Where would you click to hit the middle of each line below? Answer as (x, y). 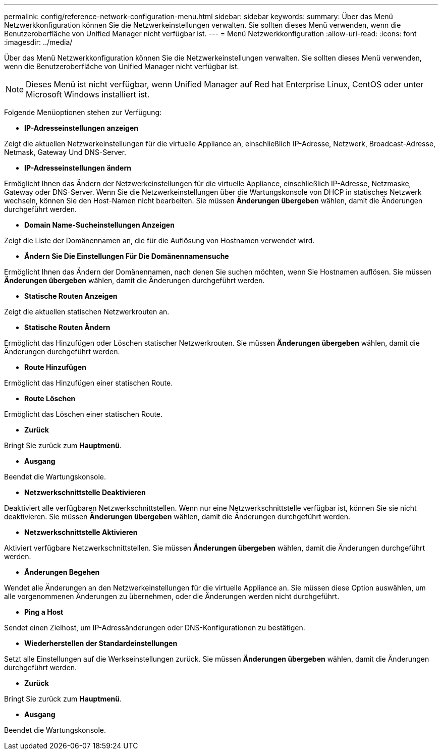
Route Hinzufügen (55, 367)
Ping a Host (44, 612)
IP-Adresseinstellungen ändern (78, 168)
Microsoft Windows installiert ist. (88, 94)
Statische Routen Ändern (67, 327)
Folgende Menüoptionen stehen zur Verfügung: (83, 112)
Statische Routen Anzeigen (71, 296)
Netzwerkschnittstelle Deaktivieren (85, 492)
